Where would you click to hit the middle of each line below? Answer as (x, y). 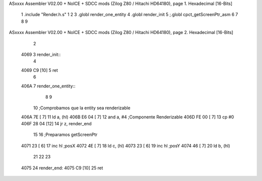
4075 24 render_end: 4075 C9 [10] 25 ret (62, 168)
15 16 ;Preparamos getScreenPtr (65, 135)
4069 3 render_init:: (41, 54)
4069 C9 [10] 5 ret (40, 70)
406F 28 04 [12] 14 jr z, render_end (56, 124)
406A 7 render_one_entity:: (48, 86)
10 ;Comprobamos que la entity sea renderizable (82, 108)
